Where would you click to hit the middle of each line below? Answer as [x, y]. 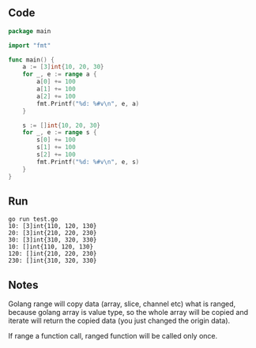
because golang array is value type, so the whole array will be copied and [128, 312]
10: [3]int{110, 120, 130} [53, 226]
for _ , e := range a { [60, 74]
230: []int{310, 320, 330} [53, 261]
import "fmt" [30, 45]
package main [30, 31]
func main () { [32, 60]
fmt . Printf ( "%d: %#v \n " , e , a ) [88, 103]
